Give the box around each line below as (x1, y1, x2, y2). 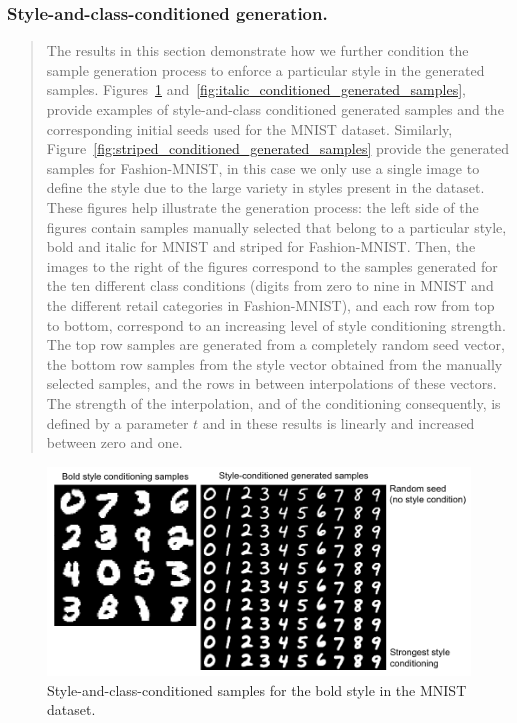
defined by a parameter (46, 412, 189, 433)
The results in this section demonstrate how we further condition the (46, 40, 469, 61)
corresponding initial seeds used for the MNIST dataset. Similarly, (46, 118, 453, 139)
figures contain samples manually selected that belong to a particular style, (46, 216, 507, 237)
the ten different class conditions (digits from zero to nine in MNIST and (46, 275, 494, 296)
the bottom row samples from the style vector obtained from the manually (46, 353, 503, 374)
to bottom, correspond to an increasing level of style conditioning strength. (46, 314, 506, 335)
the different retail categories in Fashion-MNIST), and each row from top (46, 294, 495, 315)
